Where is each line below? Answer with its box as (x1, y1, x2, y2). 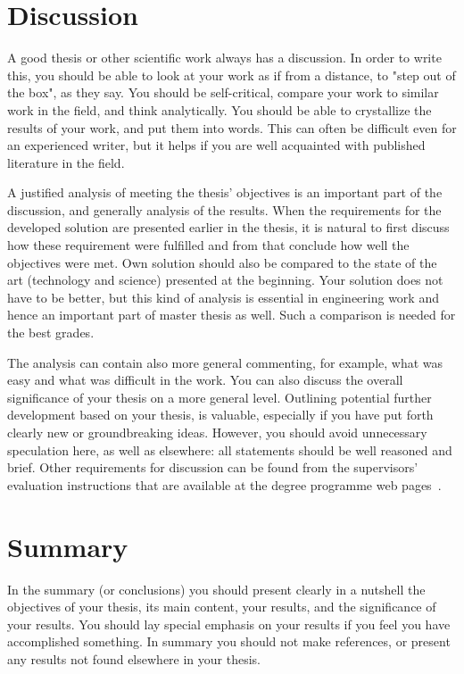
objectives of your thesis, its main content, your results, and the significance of (7, 597, 436, 616)
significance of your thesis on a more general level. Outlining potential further (7, 387, 432, 406)
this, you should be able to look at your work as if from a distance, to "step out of (7, 65, 456, 84)
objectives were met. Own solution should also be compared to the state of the (7, 253, 437, 271)
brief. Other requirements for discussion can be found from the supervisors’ (7, 458, 418, 477)
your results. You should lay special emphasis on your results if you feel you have (7, 614, 451, 633)
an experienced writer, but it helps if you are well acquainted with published (7, 136, 426, 154)
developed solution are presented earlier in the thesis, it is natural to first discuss (7, 218, 450, 237)
